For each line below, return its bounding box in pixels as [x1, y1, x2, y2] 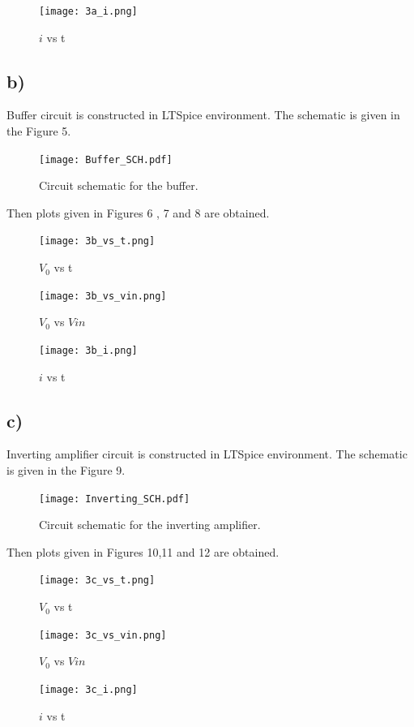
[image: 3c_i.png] [39, 683, 138, 695]
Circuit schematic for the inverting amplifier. [39, 516, 261, 533]
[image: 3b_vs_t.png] [39, 235, 156, 247]
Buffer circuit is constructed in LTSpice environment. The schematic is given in [6, 106, 400, 123]
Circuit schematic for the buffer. [39, 177, 198, 194]
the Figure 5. [6, 123, 71, 140]
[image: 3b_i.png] [39, 344, 138, 356]
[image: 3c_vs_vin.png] [39, 629, 167, 641]
